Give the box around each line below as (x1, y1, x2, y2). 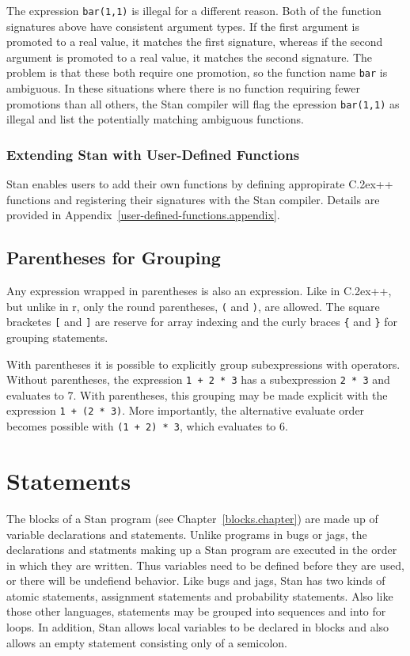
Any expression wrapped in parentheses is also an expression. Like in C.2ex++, (6, 282, 392, 299)
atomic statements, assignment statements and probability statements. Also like (6, 587, 393, 604)
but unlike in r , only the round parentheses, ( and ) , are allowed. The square (6, 298, 380, 314)
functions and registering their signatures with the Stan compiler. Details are (6, 191, 380, 207)
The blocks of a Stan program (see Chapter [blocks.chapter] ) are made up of (6, 510, 378, 526)
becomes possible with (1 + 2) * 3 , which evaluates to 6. (6, 418, 288, 434)
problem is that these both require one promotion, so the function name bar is (6, 64, 388, 81)
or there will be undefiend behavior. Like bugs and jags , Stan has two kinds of (6, 572, 385, 589)
